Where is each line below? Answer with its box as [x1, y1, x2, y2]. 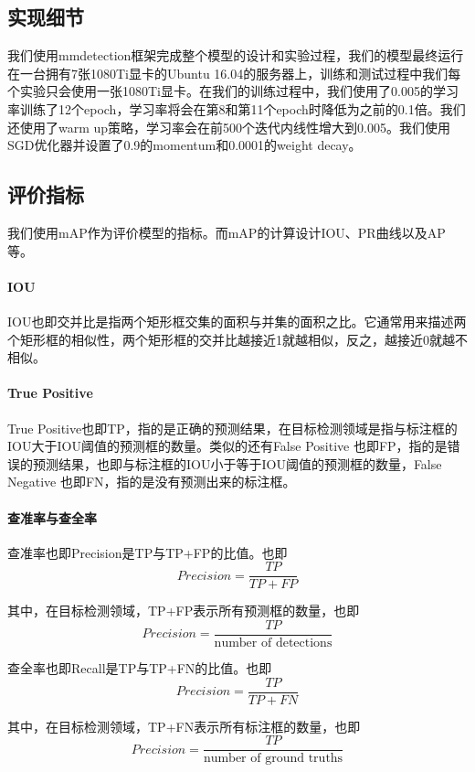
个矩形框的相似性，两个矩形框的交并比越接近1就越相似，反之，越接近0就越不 [7, 329, 468, 348]
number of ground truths [203, 752, 343, 766]
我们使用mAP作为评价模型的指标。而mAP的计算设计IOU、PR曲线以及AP [7, 222, 446, 241]
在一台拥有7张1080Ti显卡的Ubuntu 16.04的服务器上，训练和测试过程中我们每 [7, 63, 461, 82]
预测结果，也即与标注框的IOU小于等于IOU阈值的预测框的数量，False [32, 454, 442, 473]
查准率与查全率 [7, 508, 97, 527]
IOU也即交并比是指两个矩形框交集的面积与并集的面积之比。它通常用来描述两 [7, 311, 467, 330]
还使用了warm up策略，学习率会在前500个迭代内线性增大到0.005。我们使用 [7, 117, 450, 136]
